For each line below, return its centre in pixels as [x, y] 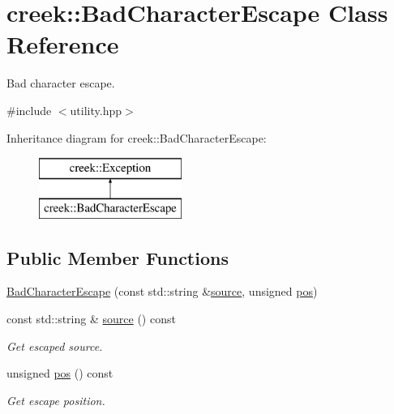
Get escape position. [56, 400]
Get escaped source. [55, 346]
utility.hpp [96, 110]
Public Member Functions [118, 257]
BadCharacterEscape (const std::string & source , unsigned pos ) [162, 291]
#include [29, 110]
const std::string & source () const [91, 319]
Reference [63, 44]
